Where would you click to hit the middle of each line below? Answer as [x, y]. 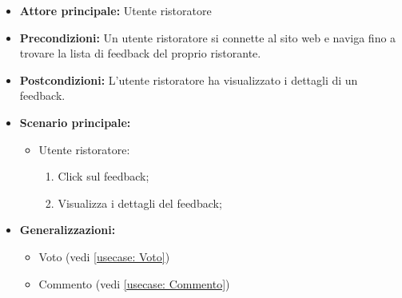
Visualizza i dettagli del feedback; [140, 203]
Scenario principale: [75, 122]
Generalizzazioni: [68, 230]
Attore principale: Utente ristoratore [115, 10]
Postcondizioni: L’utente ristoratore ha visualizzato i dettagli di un [189, 79]
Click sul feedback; [103, 176]
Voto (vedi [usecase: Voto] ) [104, 256]
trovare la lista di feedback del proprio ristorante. [140, 53]
